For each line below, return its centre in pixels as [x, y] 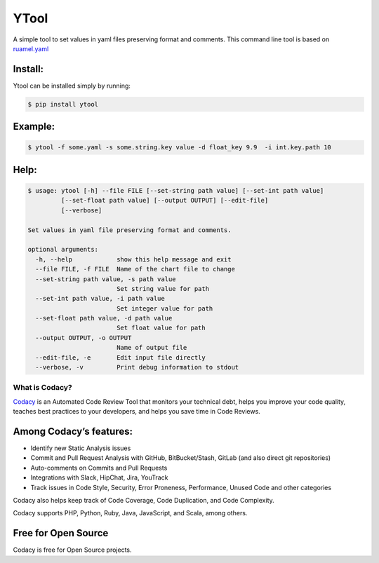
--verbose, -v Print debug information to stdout [137, 367]
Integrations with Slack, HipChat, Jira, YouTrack [99, 477]
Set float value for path [161, 328]
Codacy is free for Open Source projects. [73, 550]
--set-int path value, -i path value [100, 299]
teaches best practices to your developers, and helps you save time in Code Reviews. [137, 412]
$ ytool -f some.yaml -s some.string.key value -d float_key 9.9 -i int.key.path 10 [179, 148]
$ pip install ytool [63, 104]
